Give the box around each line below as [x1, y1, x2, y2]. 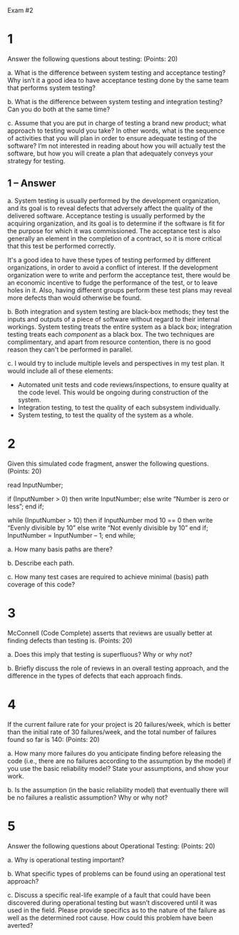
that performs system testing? [7, 83, 96, 92]
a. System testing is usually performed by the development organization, [7, 196, 221, 205]
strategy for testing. [7, 156, 66, 165]
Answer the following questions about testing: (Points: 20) [7, 54, 178, 63]
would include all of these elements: [7, 367, 113, 375]
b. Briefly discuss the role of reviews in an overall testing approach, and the [7, 663, 230, 673]
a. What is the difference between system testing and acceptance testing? [7, 68, 226, 77]
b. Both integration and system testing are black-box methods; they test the [7, 307, 230, 316]
